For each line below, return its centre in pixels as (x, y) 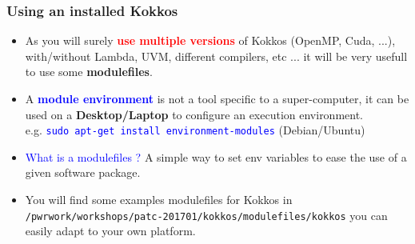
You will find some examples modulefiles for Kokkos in (159, 200)
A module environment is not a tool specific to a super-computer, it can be (217, 98)
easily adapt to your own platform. (110, 231)
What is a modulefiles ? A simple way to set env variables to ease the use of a (216, 156)
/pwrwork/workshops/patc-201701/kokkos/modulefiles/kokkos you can (206, 215)
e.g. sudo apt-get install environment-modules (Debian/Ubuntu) (195, 130)
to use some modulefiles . (89, 72)
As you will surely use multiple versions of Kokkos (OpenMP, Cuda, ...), (210, 40)
